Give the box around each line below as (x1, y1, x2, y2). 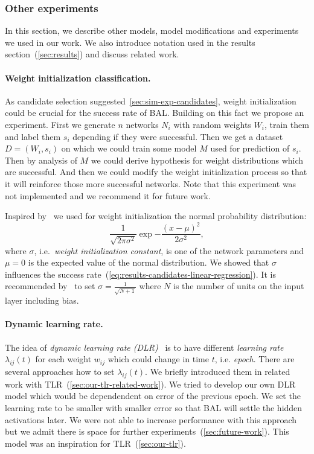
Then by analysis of (5, 153, 77, 166)
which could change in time (107, 353, 209, 365)
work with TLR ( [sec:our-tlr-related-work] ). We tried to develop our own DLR (5, 377, 296, 390)
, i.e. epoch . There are (214, 353, 295, 365)
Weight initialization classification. (5, 71, 151, 84)
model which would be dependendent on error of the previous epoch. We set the (5, 389, 301, 402)
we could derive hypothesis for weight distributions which (91, 153, 304, 166)
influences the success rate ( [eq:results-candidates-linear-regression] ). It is (5, 267, 276, 280)
